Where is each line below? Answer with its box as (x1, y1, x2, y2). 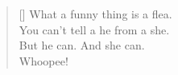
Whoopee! (19, 52, 68, 69)
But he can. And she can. (19, 37, 145, 53)
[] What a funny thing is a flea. (19, 6, 172, 22)
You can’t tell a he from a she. (19, 21, 170, 37)
